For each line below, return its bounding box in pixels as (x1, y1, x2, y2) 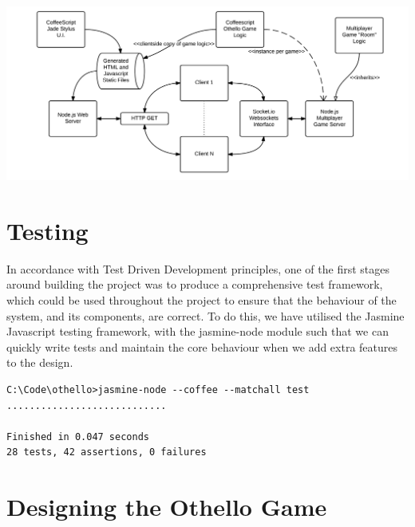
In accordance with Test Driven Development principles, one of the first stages (6, 260, 390, 277)
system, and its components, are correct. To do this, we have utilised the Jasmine (6, 307, 405, 324)
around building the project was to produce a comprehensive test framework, (6, 276, 383, 293)
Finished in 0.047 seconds (6, 431, 149, 442)
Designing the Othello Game (6, 490, 327, 523)
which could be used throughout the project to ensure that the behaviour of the (6, 291, 397, 308)
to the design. (6, 354, 73, 371)
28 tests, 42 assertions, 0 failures (6, 446, 207, 458)
